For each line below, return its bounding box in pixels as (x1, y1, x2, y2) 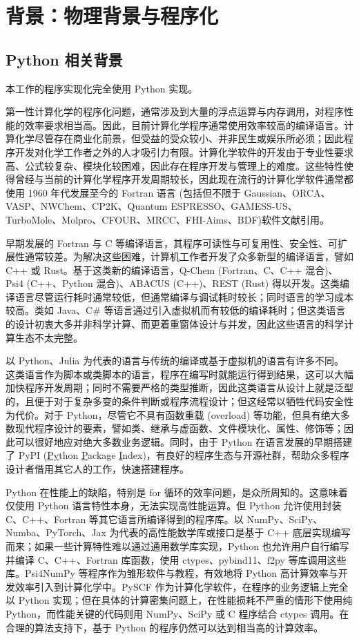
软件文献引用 (262, 212, 320, 226)
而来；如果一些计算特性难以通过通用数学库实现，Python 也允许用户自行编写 (6, 538, 349, 553)
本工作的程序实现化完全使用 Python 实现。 (6, 81, 198, 95)
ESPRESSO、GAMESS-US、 (171, 199, 298, 213)
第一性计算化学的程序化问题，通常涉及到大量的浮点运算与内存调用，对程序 (6, 104, 344, 119)
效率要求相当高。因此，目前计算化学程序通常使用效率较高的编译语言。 (24, 117, 344, 132)
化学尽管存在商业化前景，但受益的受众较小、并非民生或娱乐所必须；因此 (14, 131, 344, 146)
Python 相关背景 (6, 48, 123, 70)
